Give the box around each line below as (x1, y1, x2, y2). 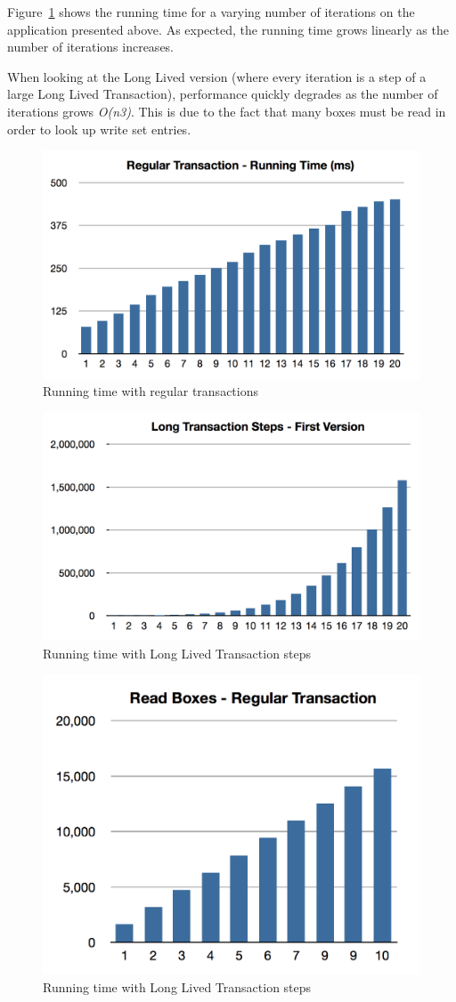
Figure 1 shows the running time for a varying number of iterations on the (7, 3, 415, 20)
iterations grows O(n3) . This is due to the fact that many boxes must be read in (7, 101, 446, 120)
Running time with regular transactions (43, 382, 258, 400)
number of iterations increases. (7, 37, 175, 56)
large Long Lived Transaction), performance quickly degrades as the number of (7, 85, 438, 103)
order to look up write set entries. (7, 119, 191, 138)
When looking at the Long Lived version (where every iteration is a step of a (7, 67, 427, 85)
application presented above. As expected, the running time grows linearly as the (7, 20, 449, 38)
